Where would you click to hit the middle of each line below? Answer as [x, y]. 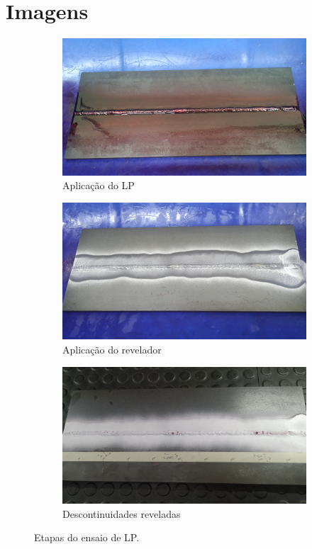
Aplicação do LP [99, 185]
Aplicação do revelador [112, 349]
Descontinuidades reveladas [122, 513]
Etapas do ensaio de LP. [87, 537]
